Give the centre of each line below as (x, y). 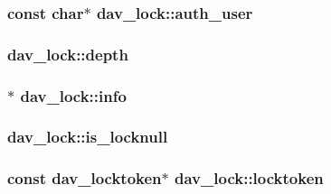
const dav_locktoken (85, 178)
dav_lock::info (73, 95)
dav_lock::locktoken (249, 178)
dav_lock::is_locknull (88, 137)
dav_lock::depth (68, 54)
